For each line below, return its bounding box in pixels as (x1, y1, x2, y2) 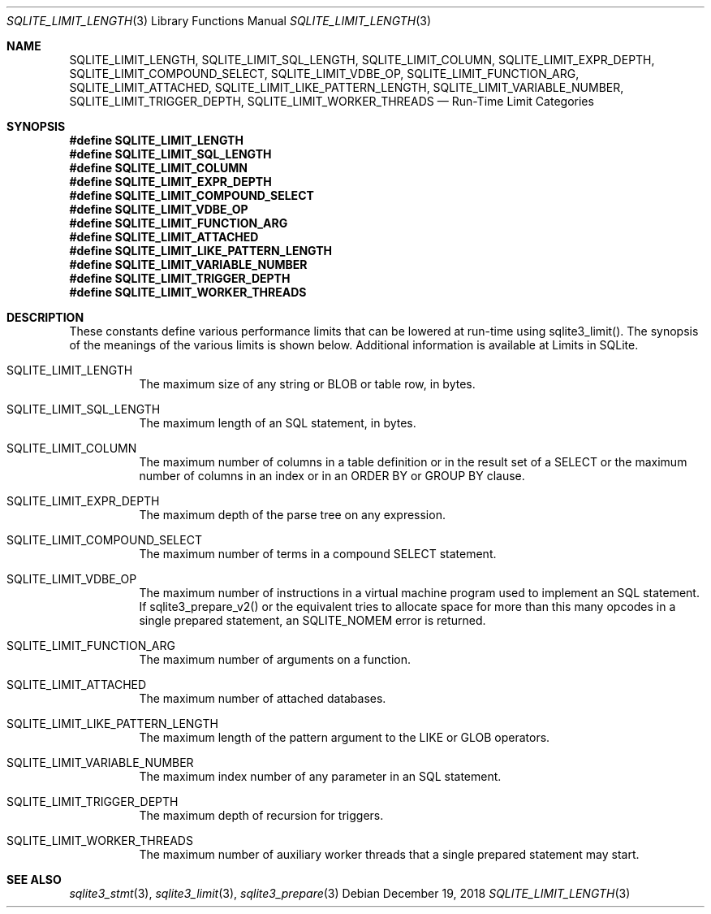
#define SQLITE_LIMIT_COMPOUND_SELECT (69, 188, 314, 202)
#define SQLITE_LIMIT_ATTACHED (69, 230, 259, 244)
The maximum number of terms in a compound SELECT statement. (139, 547, 497, 561)
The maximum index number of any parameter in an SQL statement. (139, 769, 502, 783)
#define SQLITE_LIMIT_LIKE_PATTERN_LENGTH (69, 244, 332, 258)
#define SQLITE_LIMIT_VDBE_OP (69, 202, 248, 216)
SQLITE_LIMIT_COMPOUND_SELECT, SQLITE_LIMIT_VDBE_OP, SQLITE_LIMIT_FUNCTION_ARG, (69, 67, 580, 80)
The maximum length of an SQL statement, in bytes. (139, 416, 416, 430)
